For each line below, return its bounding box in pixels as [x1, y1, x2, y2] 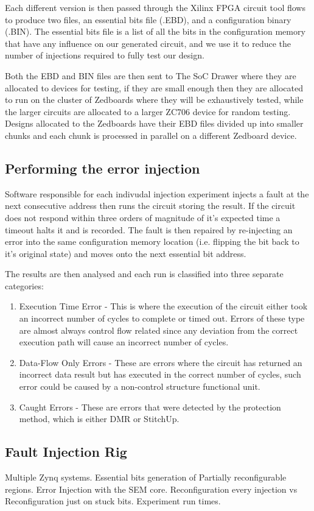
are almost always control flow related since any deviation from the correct [19, 323, 298, 336]
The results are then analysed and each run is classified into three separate [5, 267, 284, 280]
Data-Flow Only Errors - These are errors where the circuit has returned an [19, 356, 302, 368]
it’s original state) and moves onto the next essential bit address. [5, 247, 246, 259]
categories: [5, 279, 44, 292]
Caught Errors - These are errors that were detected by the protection [19, 400, 281, 413]
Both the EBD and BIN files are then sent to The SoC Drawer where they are [5, 69, 296, 82]
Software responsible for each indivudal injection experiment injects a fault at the [5, 187, 309, 200]
